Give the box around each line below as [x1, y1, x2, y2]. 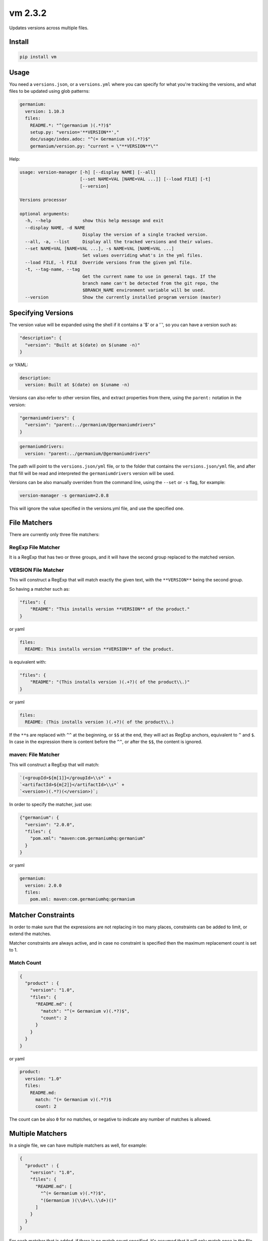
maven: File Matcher [9, 751, 60, 758]
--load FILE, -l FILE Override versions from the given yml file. [25, 260, 193, 265]
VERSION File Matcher [9, 566, 65, 573]
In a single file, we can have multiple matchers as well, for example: [9, 1142, 147, 1149]
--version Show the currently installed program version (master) [25, 294, 221, 300]
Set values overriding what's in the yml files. [82, 253, 203, 258]
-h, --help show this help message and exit [25, 218, 164, 223]
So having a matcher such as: [9, 586, 70, 592]
